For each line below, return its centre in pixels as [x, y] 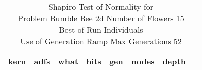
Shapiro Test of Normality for [101, 7]
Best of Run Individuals [101, 30]
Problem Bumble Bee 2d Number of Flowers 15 [101, 18]
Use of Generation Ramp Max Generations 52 [101, 41]
